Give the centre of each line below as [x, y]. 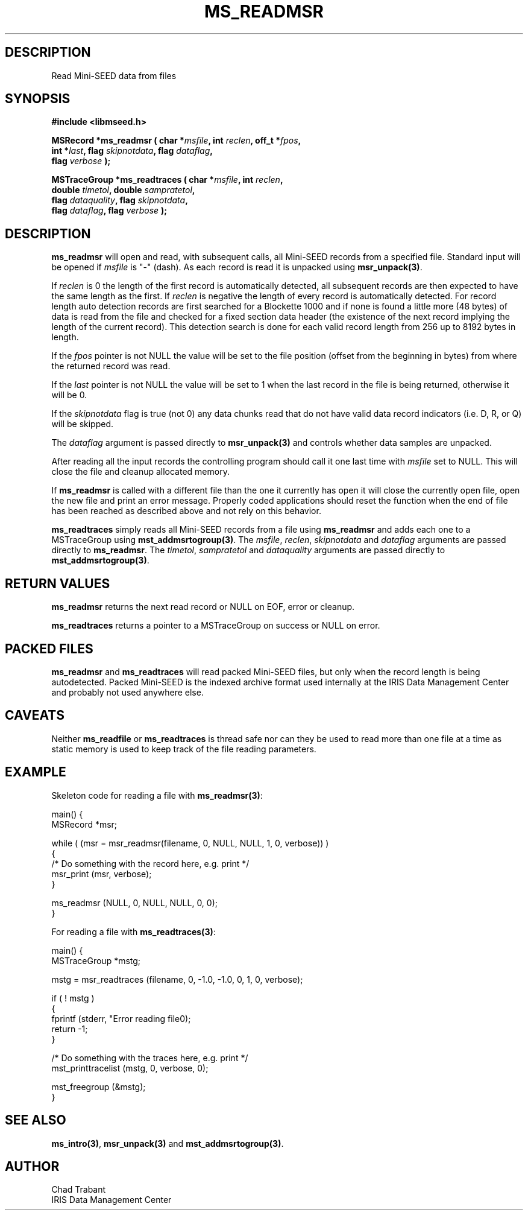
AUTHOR [32, 1166]
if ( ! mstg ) [73, 998]
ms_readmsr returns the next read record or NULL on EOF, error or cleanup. [203, 607]
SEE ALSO [36, 1120]
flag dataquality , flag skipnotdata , [120, 200]
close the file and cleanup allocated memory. [140, 472]
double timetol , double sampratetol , [123, 190]
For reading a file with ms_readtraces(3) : [134, 931]
